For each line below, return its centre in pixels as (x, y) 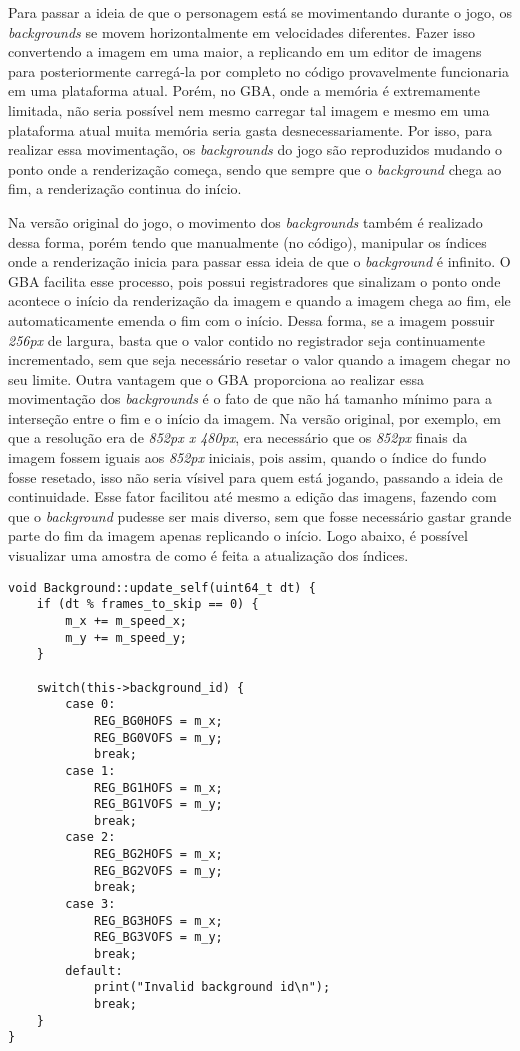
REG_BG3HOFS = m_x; (158, 920)
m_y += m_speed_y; (126, 637)
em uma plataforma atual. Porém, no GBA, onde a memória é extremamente (244, 90)
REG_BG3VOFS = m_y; (158, 937)
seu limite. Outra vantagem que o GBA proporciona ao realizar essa (216, 378)
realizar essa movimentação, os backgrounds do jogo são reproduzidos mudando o (255, 149)
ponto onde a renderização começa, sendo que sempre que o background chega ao (255, 168)
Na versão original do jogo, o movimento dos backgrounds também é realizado (245, 221)
